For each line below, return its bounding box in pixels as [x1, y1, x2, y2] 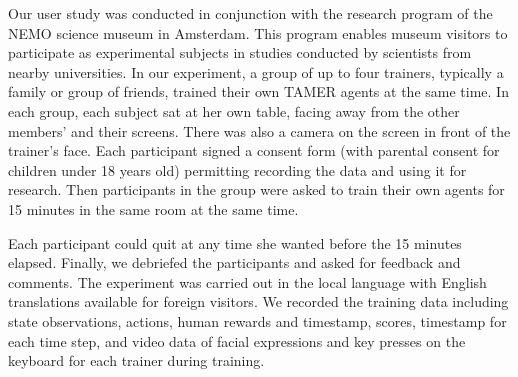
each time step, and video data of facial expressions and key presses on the [8, 330, 466, 351]
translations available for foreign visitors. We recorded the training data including [8, 291, 509, 312]
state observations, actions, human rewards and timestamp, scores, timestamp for [8, 310, 507, 331]
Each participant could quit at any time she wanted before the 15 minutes [8, 232, 462, 253]
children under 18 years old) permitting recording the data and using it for [8, 159, 467, 180]
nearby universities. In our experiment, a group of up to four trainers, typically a [8, 61, 504, 82]
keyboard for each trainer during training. [8, 350, 265, 371]
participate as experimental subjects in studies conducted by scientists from [8, 42, 472, 63]
